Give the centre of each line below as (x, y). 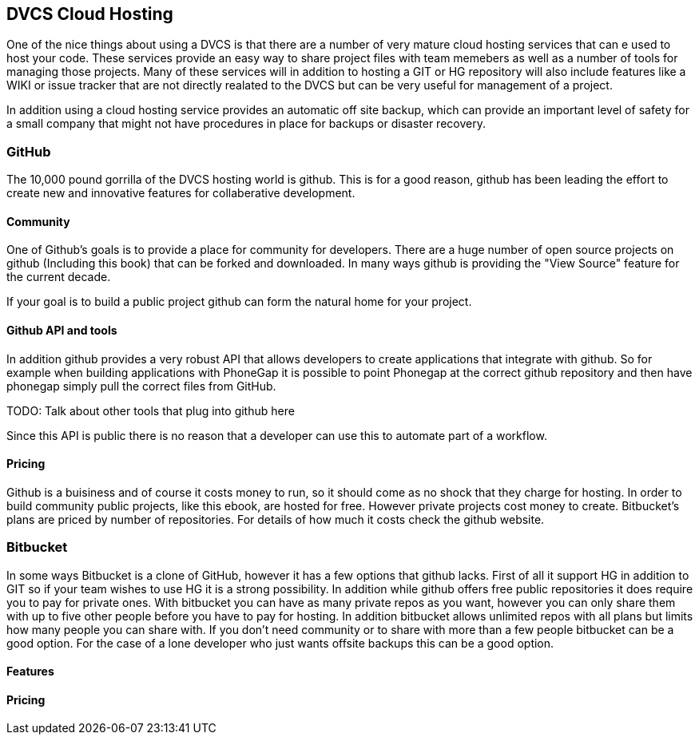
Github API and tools (62, 330)
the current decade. (59, 277)
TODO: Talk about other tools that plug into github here (151, 410)
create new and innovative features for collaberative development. (181, 193)
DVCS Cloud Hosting (90, 14)
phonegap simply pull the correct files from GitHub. (141, 386)
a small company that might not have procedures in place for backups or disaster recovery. (246, 124)
